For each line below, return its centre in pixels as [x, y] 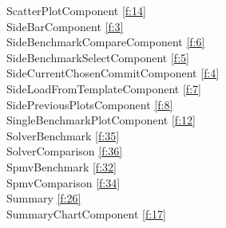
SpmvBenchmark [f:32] [61, 166]
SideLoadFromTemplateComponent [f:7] [104, 88]
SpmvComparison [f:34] [63, 182]
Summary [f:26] [44, 198]
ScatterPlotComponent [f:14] [76, 10]
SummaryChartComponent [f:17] [87, 213]
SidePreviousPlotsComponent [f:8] [90, 104]
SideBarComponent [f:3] [65, 26]
